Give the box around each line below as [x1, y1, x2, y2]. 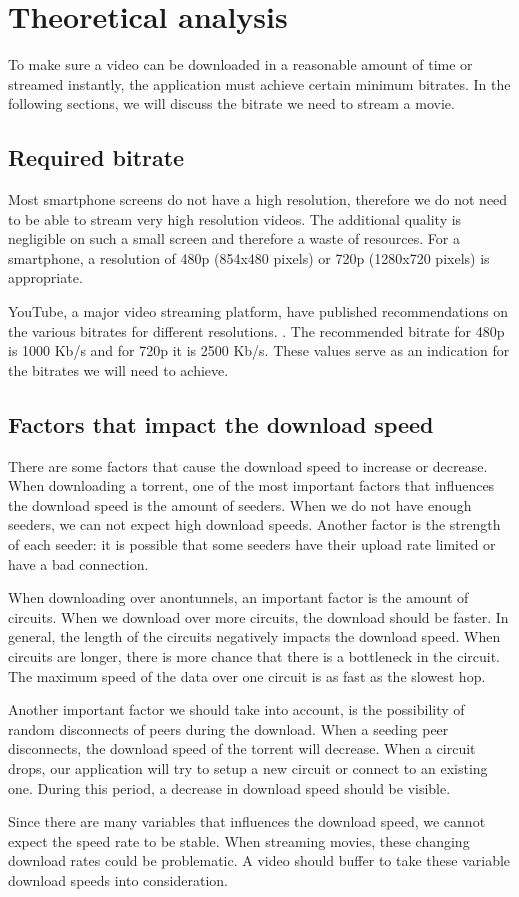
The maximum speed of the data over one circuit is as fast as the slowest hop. [8, 665, 486, 686]
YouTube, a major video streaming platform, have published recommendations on [8, 301, 509, 322]
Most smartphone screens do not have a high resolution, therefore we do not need [8, 189, 508, 210]
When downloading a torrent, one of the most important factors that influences [8, 475, 495, 496]
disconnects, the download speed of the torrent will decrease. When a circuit [8, 738, 476, 759]
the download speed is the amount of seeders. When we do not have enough [8, 494, 472, 515]
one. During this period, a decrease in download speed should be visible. [8, 777, 451, 798]
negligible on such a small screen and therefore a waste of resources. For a [8, 228, 460, 249]
